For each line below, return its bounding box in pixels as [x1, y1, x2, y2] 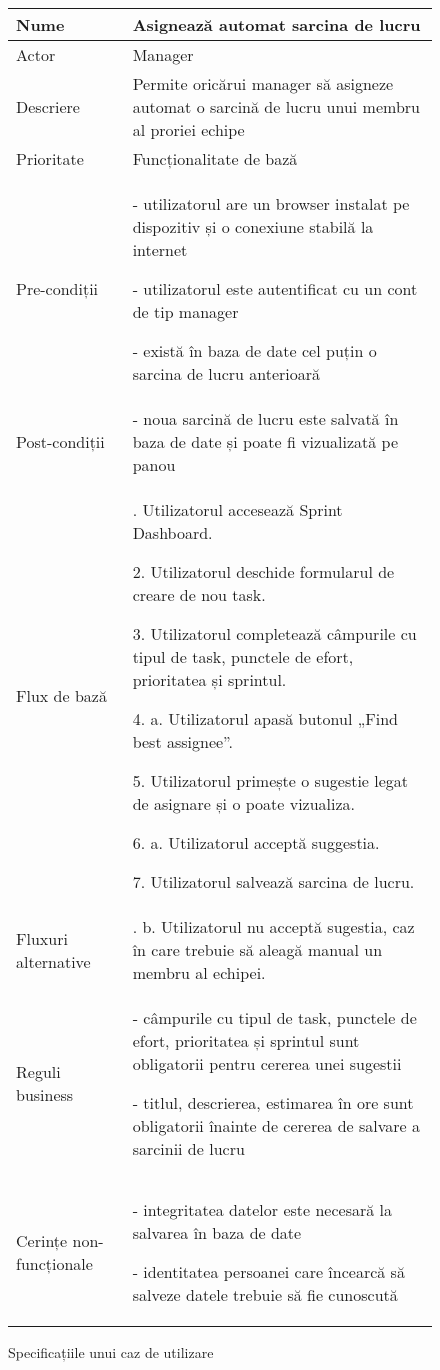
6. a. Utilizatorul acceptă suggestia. [132, 831, 380, 854]
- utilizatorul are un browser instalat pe [132, 192, 410, 215]
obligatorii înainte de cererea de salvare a [132, 1114, 420, 1137]
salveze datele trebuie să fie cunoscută [132, 1283, 398, 1306]
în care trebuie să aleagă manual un [132, 938, 383, 961]
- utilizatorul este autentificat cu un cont [132, 277, 418, 300]
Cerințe [16, 1229, 68, 1252]
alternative [16, 949, 91, 973]
